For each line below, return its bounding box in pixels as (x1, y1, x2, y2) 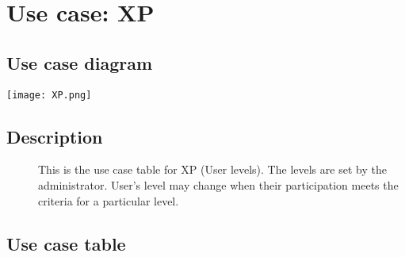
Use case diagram (6, 50, 153, 75)
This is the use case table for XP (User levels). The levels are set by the (38, 161, 387, 178)
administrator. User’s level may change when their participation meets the (38, 177, 399, 194)
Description (6, 124, 103, 148)
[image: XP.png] (6, 89, 92, 101)
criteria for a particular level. (38, 192, 179, 209)
